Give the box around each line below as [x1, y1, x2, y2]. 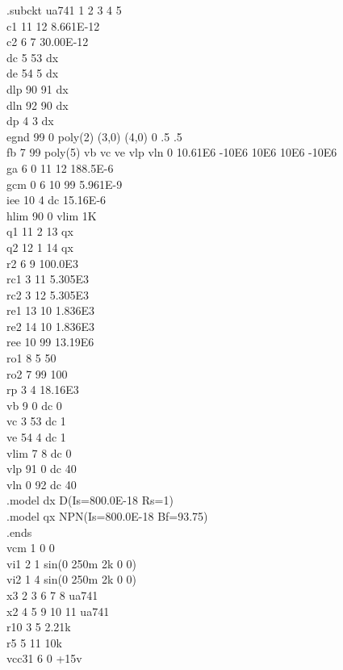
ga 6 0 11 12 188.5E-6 [6, 159, 114, 176]
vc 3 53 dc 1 [6, 412, 66, 429]
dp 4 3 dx [6, 112, 54, 129]
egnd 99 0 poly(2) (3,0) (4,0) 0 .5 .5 [6, 128, 182, 144]
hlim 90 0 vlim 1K [6, 207, 97, 224]
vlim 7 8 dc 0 [6, 444, 72, 461]
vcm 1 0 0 [6, 539, 55, 556]
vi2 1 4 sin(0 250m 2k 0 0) [6, 571, 137, 588]
